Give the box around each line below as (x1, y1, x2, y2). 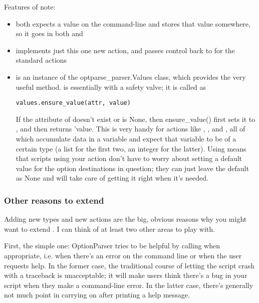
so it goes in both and (16, 28, 83, 39)
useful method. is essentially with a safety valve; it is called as (16, 81, 206, 92)
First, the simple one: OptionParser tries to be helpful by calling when (4, 240, 220, 251)
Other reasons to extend (4, 194, 104, 206)
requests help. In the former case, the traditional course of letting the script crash (4, 260, 255, 270)
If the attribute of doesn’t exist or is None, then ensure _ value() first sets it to (16, 113, 255, 124)
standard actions (16, 55, 67, 65)
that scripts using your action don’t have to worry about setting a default (16, 153, 242, 164)
